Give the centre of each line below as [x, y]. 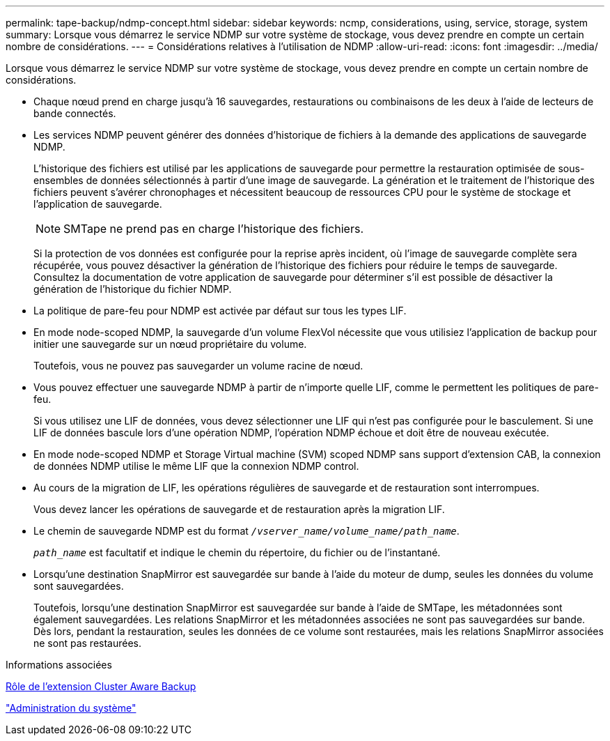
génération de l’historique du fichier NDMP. [133, 289]
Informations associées [59, 665]
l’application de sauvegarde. [98, 204]
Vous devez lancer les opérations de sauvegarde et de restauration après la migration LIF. [239, 509]
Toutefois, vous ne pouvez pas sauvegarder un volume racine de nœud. [198, 366]
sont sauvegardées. [79, 586]
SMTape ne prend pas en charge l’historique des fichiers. [213, 229]
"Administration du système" [71, 708]
